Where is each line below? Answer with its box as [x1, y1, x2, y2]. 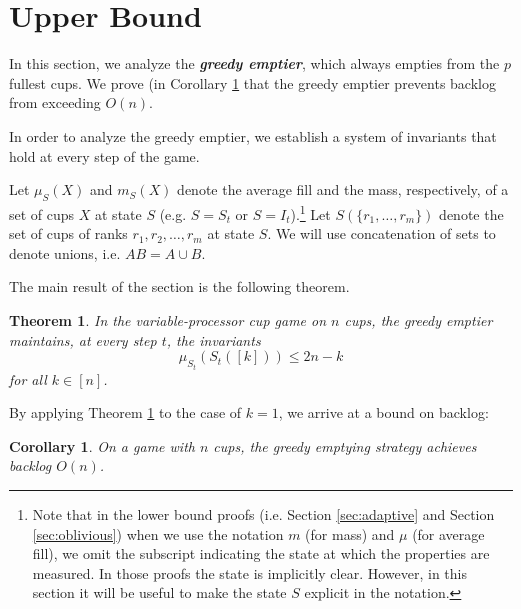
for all [9, 368, 47, 389]
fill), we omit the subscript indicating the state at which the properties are [32, 543, 490, 564]
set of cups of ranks [9, 223, 128, 244]
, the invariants [166, 329, 261, 350]
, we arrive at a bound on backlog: [278, 402, 489, 423]
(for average [412, 523, 485, 544]
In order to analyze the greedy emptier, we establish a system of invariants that [9, 125, 497, 146]
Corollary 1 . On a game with [9, 435, 195, 456]
